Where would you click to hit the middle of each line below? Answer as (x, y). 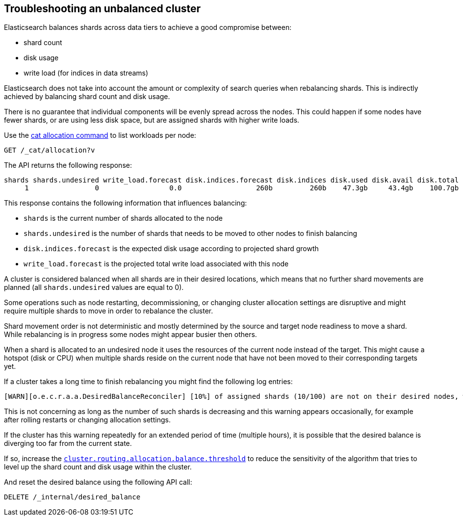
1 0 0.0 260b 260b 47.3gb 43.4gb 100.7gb (242, 188)
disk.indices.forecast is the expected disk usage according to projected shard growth (171, 249)
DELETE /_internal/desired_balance (72, 497)
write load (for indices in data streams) (86, 73)
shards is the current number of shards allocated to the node (123, 218)
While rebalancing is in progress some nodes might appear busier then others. (130, 335)
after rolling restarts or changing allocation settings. (87, 420)
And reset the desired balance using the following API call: (98, 482)
